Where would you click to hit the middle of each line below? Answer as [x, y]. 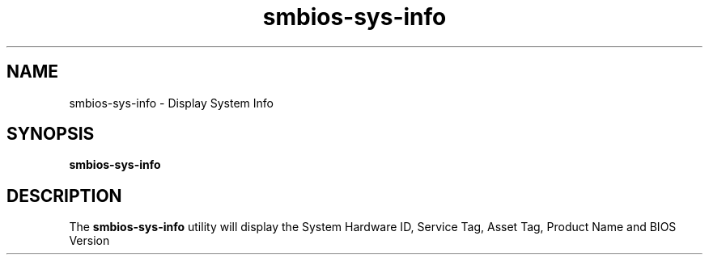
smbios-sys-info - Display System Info [172, 103]
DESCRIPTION [64, 196]
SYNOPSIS [51, 134]
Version [89, 241]
